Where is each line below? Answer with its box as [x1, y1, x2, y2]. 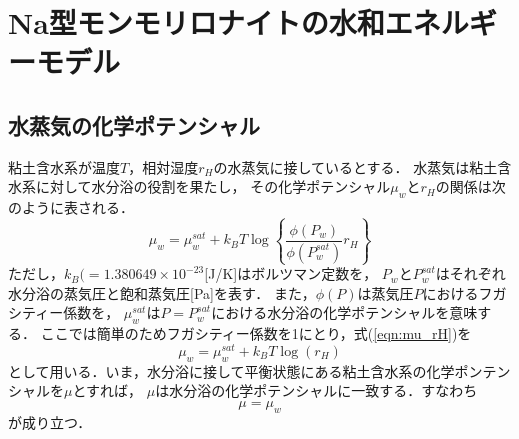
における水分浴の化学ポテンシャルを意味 [211, 302, 478, 323]
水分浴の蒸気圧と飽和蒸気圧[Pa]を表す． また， [8, 282, 316, 303]
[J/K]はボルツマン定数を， [204, 263, 378, 284]
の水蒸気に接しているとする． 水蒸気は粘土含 [213, 156, 512, 177]
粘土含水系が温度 [8, 156, 120, 177]
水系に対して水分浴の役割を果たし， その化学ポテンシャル [8, 176, 391, 197]
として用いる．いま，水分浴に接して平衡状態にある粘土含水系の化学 [8, 360, 455, 381]
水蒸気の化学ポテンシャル [8, 109, 260, 140]
